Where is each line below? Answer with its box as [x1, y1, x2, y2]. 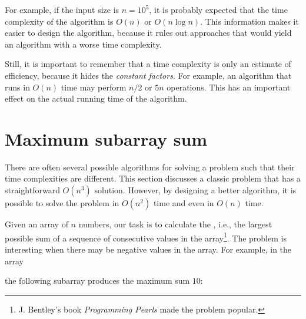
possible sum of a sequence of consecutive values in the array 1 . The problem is [5, 230, 287, 244]
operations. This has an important [167, 80, 291, 93]
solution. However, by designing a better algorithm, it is [94, 184, 297, 196]
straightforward [5, 184, 60, 196]
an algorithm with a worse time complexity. [5, 38, 162, 50]
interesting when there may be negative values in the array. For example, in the [5, 243, 292, 255]
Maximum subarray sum [5, 126, 208, 150]
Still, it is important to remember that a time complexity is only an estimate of [5, 58, 291, 70]
